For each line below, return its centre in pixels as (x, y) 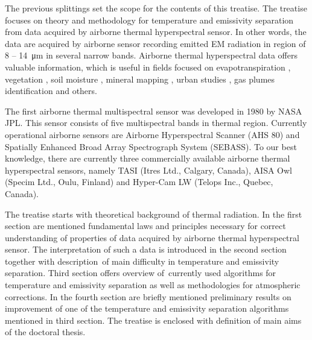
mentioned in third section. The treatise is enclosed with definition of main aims (153, 320)
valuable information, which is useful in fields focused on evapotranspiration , (148, 67)
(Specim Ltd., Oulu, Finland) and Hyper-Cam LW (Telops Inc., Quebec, (139, 182)
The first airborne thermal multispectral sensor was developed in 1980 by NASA (154, 111)
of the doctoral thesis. (45, 332)
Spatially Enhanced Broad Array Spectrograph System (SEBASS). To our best (151, 146)
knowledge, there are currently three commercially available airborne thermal (148, 158)
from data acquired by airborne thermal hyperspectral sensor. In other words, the (156, 32)
